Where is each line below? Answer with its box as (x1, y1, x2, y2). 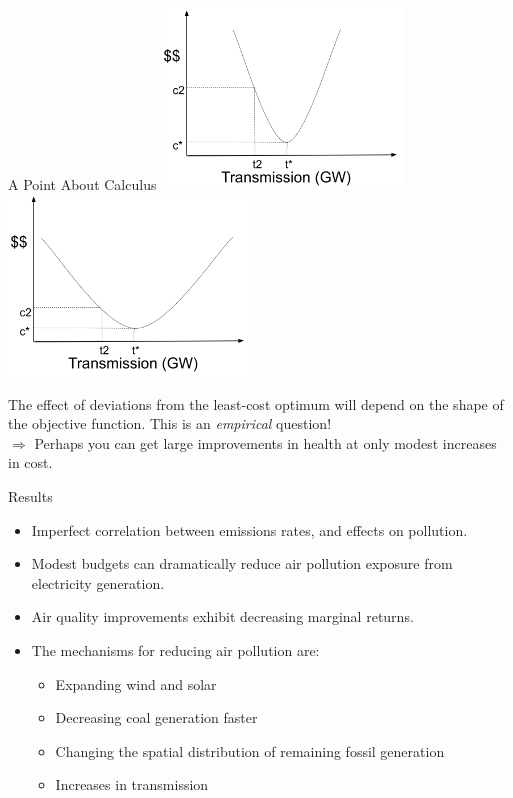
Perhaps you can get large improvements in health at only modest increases (34, 432, 497, 453)
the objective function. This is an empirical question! (8, 413, 332, 434)
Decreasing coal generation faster (55, 707, 258, 728)
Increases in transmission (55, 774, 209, 795)
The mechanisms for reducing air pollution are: (31, 639, 320, 660)
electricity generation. (31, 572, 165, 593)
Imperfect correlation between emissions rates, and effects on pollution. (31, 519, 468, 540)
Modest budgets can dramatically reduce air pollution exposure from (31, 553, 453, 574)
